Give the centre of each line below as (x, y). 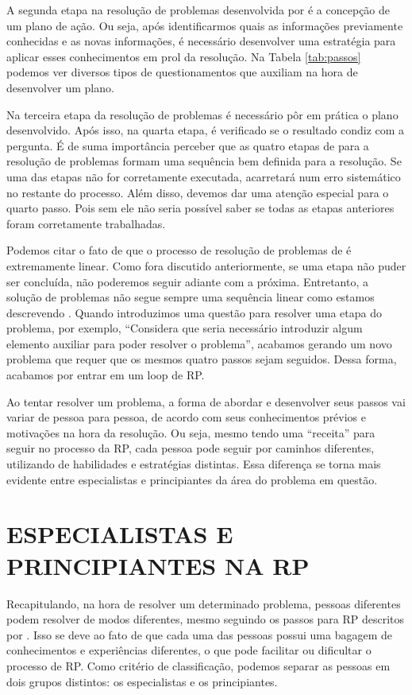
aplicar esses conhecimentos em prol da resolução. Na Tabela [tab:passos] (184, 56)
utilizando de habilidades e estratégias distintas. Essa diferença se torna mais (194, 464)
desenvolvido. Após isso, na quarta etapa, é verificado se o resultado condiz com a (206, 130)
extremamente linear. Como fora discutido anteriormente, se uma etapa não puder (206, 265)
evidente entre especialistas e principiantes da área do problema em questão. (192, 479)
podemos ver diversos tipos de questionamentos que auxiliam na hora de (182, 72)
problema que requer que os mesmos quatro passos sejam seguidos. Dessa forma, (202, 359)
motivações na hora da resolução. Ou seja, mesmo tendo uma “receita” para (191, 432)
